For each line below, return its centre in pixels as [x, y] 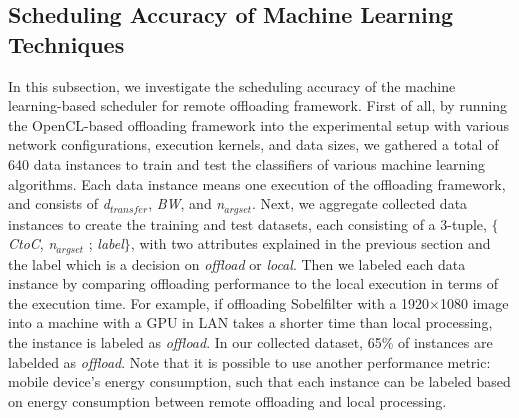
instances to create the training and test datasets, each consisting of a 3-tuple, [247, 223]
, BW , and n [186, 203]
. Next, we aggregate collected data [360, 203]
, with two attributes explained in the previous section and [310, 243]
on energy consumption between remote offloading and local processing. [227, 400]
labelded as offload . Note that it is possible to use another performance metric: [249, 361]
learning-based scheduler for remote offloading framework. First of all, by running [257, 105]
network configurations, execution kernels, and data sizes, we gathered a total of [253, 144]
